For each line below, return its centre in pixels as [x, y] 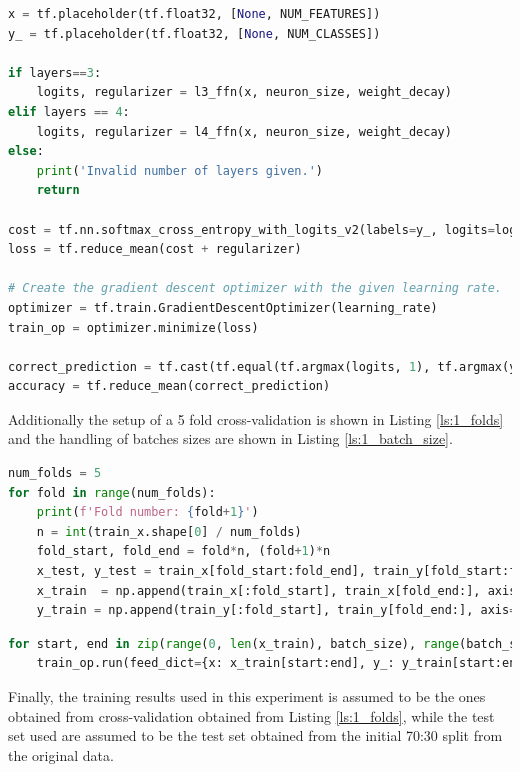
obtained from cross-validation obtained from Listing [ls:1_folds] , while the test [251, 715]
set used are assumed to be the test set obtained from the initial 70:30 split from [255, 735]
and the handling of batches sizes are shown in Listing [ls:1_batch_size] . [230, 438]
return [58, 190]
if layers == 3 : [55, 72]
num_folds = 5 [55, 473]
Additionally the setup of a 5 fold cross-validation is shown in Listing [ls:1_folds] [256, 418]
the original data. [61, 754]
